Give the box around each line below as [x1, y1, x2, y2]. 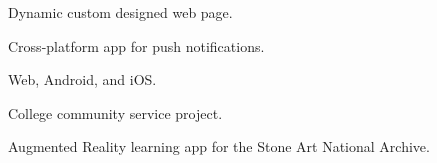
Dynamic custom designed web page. [8, 2, 233, 22]
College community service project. [8, 102, 223, 123]
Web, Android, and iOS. [8, 69, 157, 90]
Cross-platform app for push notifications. [8, 35, 265, 56]
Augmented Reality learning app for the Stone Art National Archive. [8, 136, 430, 157]
